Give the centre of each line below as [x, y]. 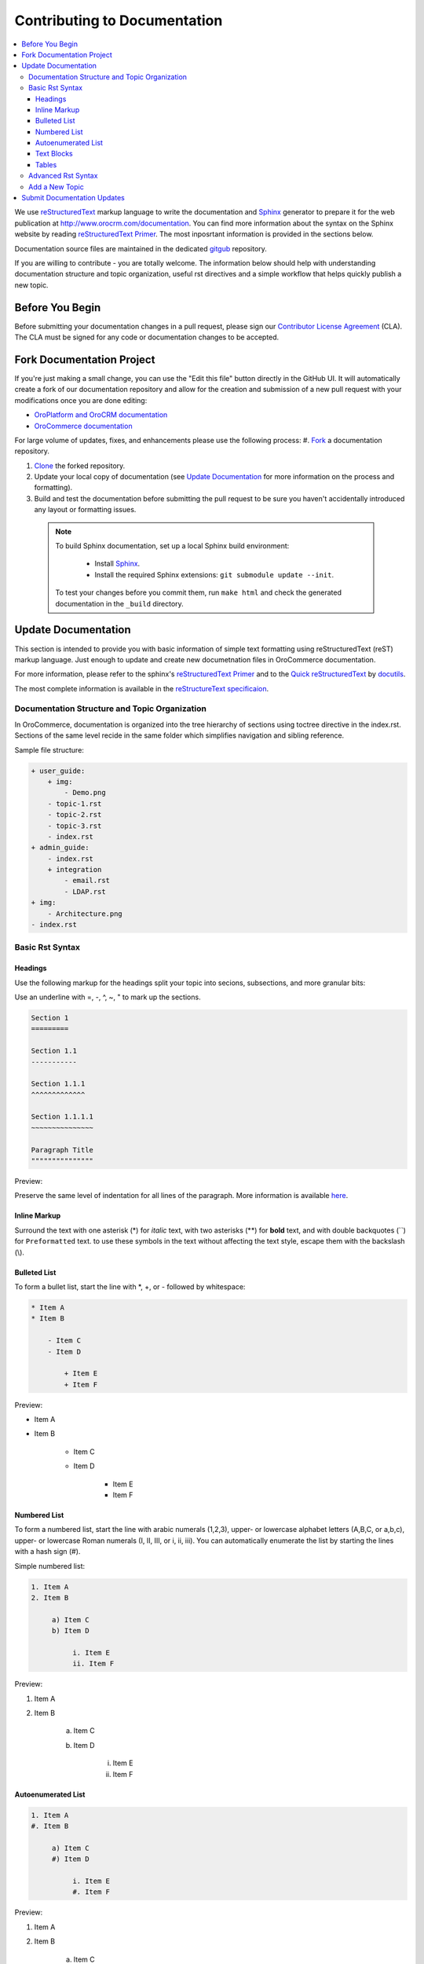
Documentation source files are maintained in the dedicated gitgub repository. [141, 248]
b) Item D [70, 1631]
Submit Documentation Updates [73, 198]
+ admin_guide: [60, 848]
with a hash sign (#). [48, 1552]
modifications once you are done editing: [81, 400]
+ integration [75, 870]
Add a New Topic [56, 187]
